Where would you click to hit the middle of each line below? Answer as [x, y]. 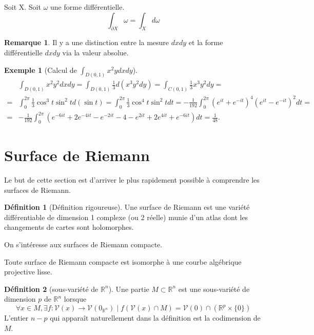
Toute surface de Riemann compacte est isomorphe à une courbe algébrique [123, 261]
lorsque [75, 299]
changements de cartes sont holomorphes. [69, 227]
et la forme [206, 42]
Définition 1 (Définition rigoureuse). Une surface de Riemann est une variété [127, 207]
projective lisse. [28, 272]
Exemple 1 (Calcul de [41, 70]
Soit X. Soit [23, 7]
